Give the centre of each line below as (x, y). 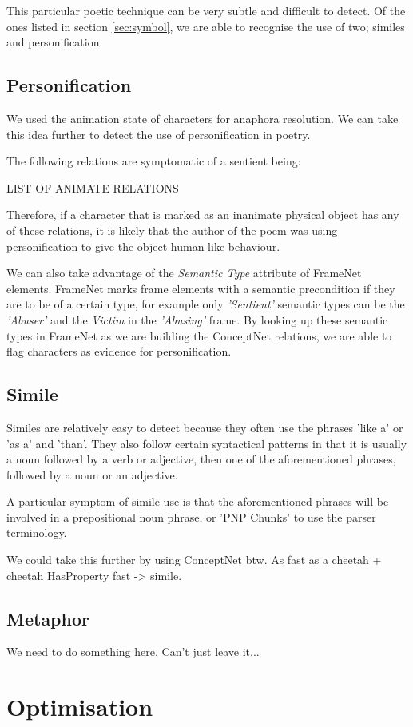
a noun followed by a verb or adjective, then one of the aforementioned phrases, (201, 459)
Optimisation (80, 707)
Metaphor (48, 618)
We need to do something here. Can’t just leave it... (133, 652)
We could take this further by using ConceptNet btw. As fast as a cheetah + (194, 560)
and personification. (55, 42)
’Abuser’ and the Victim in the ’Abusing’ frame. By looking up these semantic (197, 319)
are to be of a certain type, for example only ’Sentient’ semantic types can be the (206, 304)
